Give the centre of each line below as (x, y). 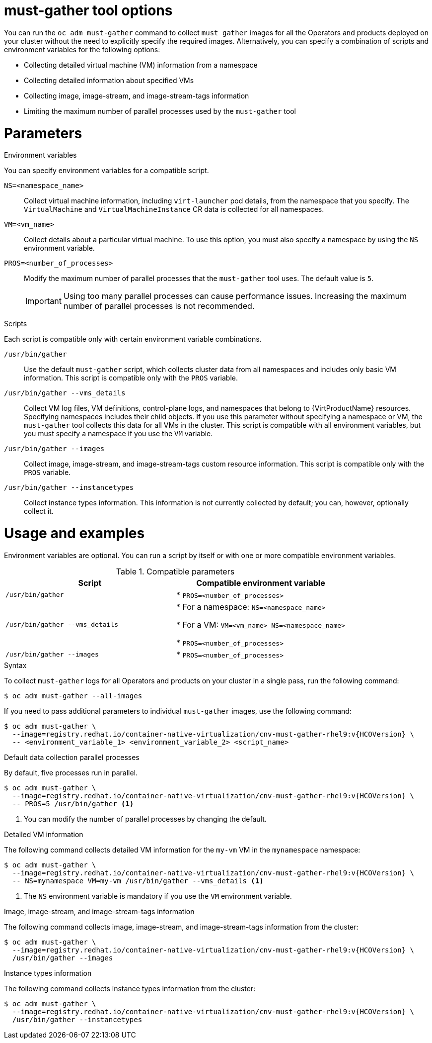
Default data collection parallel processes (72, 757)
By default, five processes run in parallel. (71, 772)
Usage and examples (74, 533)
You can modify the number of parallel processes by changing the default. (145, 819)
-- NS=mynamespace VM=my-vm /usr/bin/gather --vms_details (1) (138, 881)
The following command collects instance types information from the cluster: (130, 988)
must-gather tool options (88, 10)
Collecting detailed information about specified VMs (109, 80)
